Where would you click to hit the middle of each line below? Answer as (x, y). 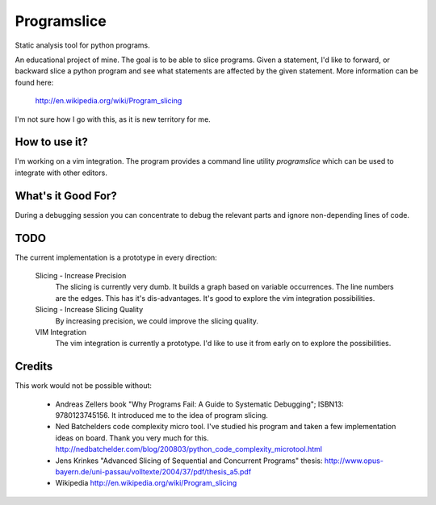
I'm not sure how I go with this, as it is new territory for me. (113, 119)
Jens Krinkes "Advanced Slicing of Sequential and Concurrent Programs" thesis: (189, 461)
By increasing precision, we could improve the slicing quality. (157, 321)
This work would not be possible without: (84, 386)
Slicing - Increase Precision (81, 275)
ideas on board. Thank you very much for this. (132, 438)
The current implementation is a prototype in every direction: (116, 257)
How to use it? (51, 142)
